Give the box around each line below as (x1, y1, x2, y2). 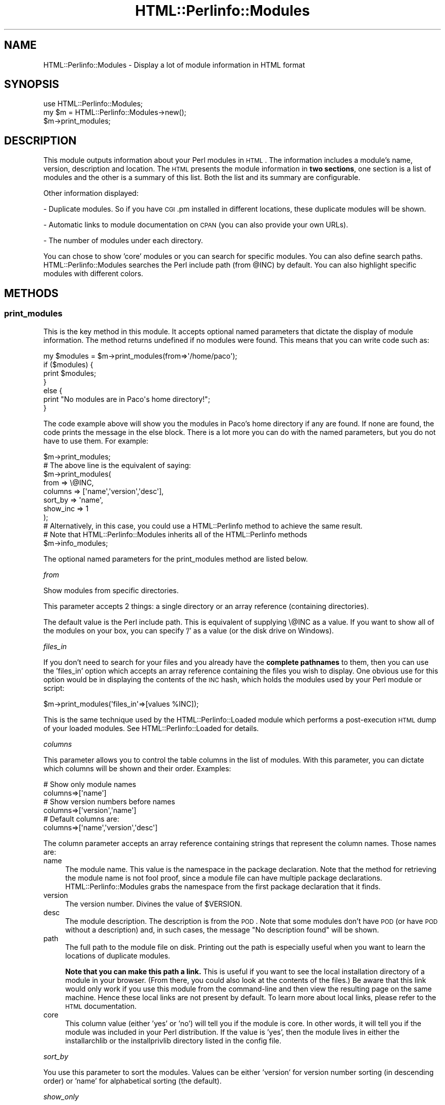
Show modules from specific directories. (43, 586, 179, 595)
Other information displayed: (43, 189, 139, 198)
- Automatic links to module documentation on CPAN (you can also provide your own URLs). (43, 220, 348, 229)
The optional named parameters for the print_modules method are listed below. (43, 554, 308, 563)
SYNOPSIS (4, 78, 59, 91)
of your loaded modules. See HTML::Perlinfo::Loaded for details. (43, 723, 259, 733)
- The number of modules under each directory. (43, 236, 203, 245)
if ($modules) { (43, 360, 93, 369)
